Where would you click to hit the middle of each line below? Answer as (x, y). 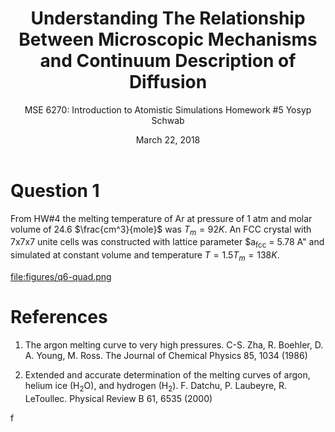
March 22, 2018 (168, 139)
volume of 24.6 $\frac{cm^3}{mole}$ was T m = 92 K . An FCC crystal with (161, 230)
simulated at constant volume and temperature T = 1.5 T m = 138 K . (145, 256)
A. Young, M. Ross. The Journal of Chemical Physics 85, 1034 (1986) (166, 356)
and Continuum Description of (168, 61)
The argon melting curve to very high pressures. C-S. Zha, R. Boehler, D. (174, 345)
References (59, 317)
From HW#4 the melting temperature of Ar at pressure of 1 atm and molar (161, 218)
